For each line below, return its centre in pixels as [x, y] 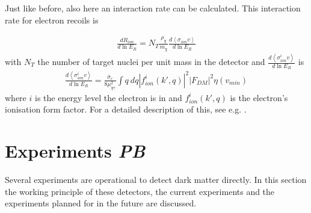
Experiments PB [75, 151]
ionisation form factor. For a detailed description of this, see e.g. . [126, 109]
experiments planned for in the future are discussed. [101, 203]
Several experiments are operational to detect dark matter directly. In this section [156, 180]
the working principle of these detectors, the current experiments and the [140, 191]
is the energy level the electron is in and [108, 97]
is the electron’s [259, 97]
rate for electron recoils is [52, 20]
